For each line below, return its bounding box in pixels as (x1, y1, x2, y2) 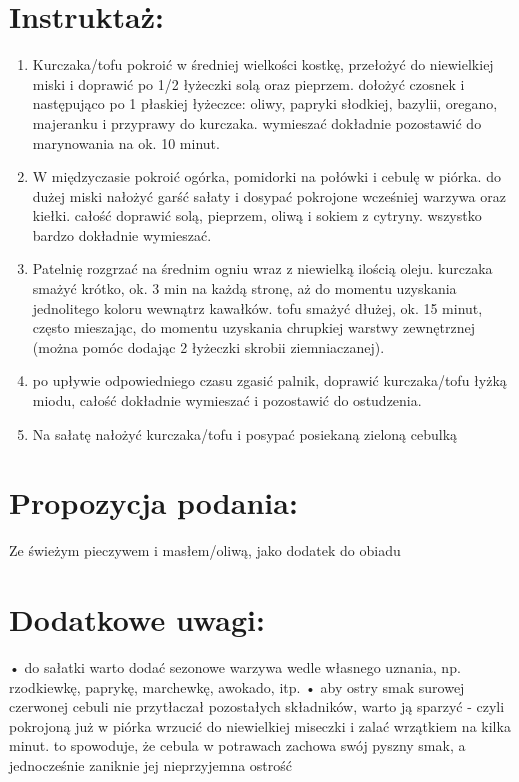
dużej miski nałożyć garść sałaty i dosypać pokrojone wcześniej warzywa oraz (32, 185, 506, 206)
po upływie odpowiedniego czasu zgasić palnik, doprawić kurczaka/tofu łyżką (32, 370, 507, 391)
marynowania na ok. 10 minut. (32, 132, 220, 153)
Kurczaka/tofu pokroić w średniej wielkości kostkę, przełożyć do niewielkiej (32, 54, 494, 75)
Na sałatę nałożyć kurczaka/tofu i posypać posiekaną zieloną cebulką (32, 423, 458, 444)
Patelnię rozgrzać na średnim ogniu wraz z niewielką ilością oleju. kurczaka (32, 258, 493, 279)
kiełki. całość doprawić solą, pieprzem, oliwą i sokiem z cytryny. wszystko (32, 205, 482, 226)
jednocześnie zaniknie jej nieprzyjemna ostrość (9, 755, 293, 776)
